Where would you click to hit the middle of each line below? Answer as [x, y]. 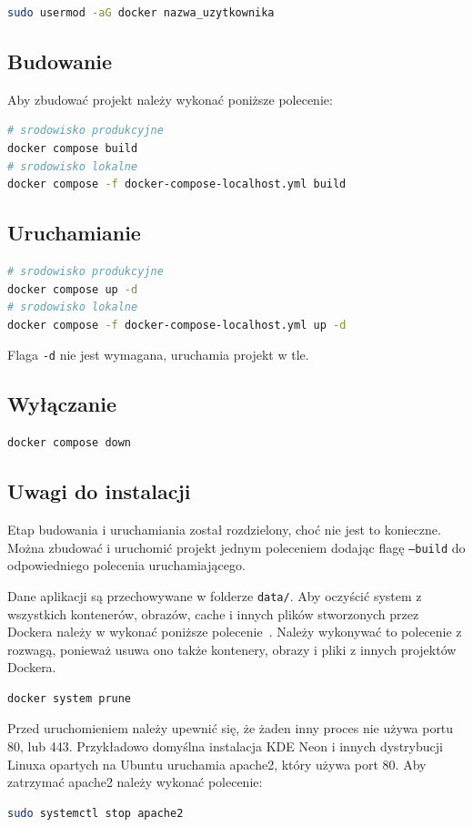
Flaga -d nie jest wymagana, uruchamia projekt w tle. [158, 355]
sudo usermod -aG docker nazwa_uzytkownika [141, 13]
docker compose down [70, 443]
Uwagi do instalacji [99, 491]
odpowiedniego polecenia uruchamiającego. [126, 565]
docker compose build [73, 148]
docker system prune [70, 698]
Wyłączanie [62, 404]
